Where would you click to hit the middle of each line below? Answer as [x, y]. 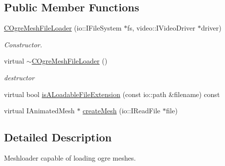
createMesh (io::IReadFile [121, 111]
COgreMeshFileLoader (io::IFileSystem [63, 28]
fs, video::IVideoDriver [161, 28]
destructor [19, 77]
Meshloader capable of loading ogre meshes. [70, 157]
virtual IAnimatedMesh [39, 111]
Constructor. [23, 44]
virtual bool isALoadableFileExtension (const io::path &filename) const [112, 94]
